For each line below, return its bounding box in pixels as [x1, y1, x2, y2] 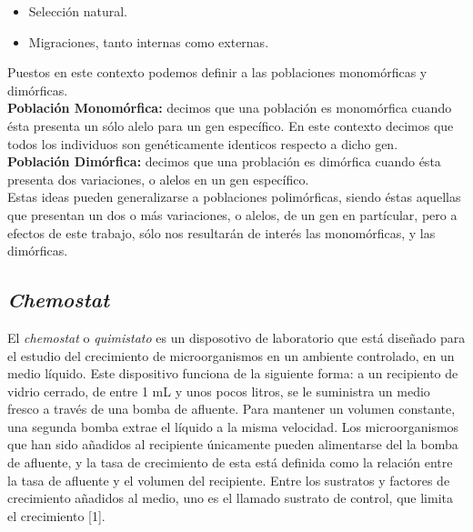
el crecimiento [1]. [7, 506, 106, 525]
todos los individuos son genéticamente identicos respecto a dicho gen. [7, 134, 398, 153]
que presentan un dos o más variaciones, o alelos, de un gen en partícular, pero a [7, 205, 458, 224]
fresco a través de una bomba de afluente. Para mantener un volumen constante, [7, 399, 456, 418]
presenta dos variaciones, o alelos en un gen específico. [7, 169, 309, 188]
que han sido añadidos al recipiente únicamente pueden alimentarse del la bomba [7, 435, 458, 454]
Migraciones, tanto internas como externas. [28, 32, 269, 51]
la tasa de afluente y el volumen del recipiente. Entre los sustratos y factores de [7, 470, 450, 489]
